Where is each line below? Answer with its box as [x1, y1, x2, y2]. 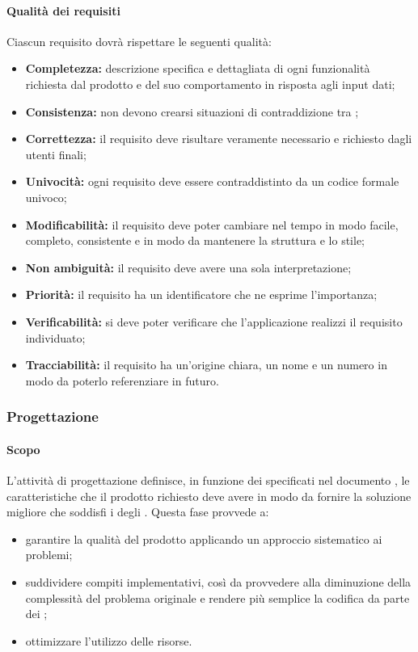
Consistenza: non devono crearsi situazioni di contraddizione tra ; [25, 103, 359, 120]
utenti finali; [25, 145, 87, 162]
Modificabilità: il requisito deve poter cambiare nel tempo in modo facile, [25, 216, 399, 233]
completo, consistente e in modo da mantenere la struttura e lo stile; [25, 232, 365, 249]
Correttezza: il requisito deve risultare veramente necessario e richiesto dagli [25, 130, 412, 147]
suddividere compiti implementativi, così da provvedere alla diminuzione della [25, 573, 412, 590]
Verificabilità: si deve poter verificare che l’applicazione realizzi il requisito [25, 313, 403, 330]
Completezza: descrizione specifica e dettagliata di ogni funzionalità [25, 60, 370, 77]
